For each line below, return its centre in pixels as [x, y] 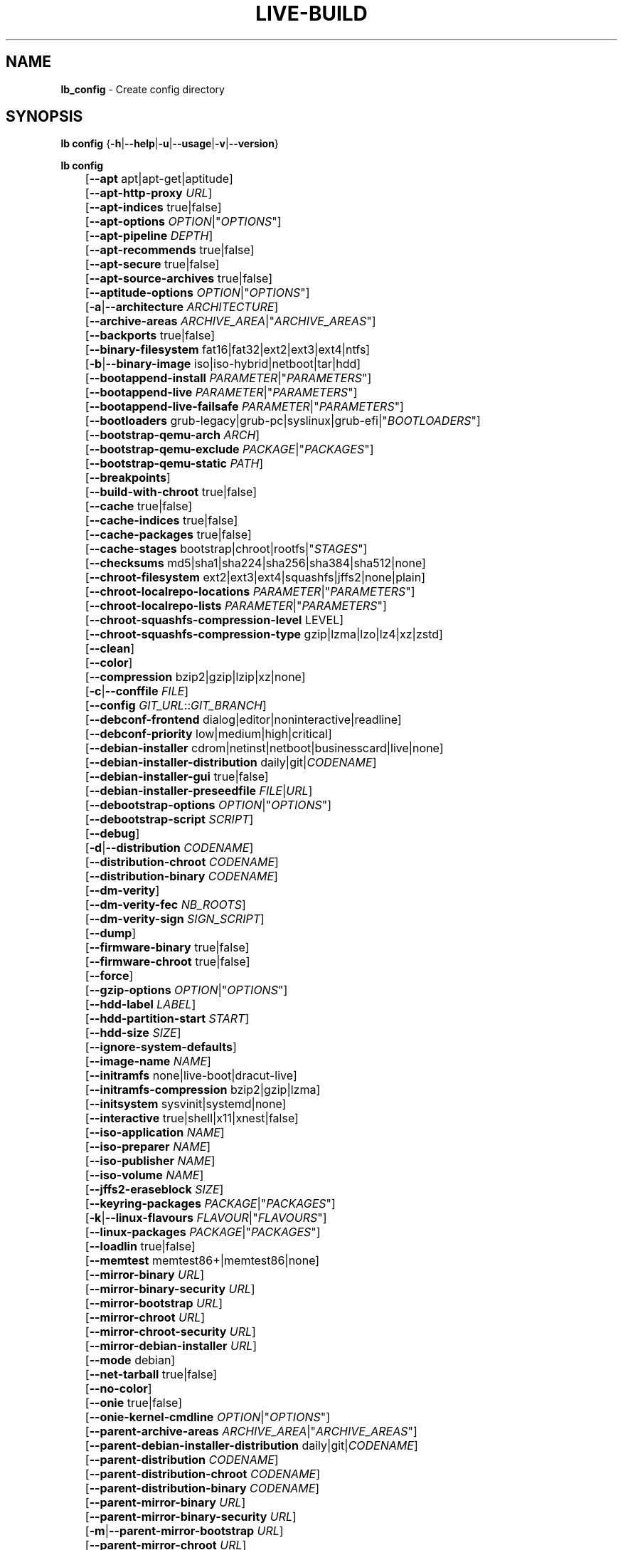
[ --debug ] [112, 834]
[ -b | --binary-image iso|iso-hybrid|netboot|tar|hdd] [223, 364]
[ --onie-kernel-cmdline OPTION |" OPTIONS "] [207, 1417]
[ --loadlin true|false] [140, 1246]
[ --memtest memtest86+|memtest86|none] [202, 1261]
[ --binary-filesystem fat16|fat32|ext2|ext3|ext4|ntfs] [228, 350]
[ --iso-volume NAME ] [144, 1175]
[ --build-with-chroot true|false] [171, 492]
